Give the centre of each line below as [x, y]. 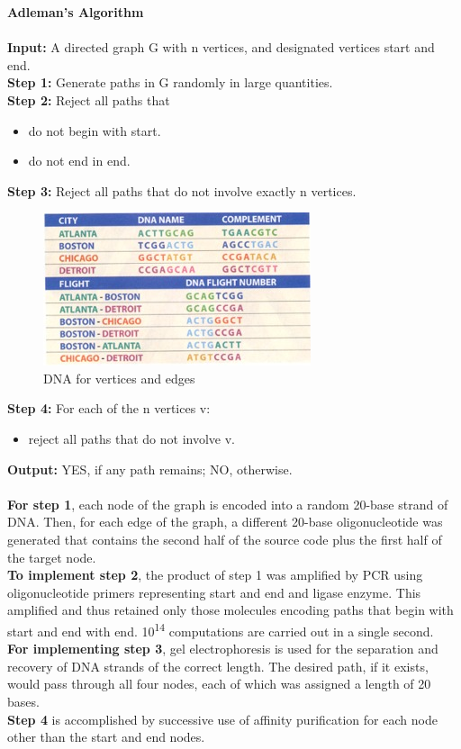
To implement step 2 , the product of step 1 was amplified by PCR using [215, 575]
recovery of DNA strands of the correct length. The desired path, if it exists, [218, 666]
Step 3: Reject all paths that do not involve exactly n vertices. [182, 190]
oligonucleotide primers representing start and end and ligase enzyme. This [214, 592]
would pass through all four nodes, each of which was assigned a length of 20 [219, 684]
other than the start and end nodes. [106, 737]
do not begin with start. [95, 130]
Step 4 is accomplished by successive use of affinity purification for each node [222, 719]
